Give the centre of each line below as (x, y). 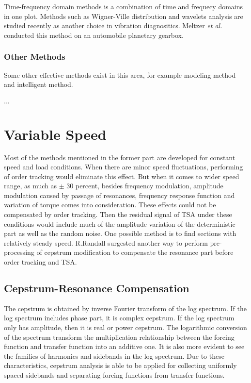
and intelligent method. (39, 84)
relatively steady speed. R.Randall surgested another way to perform (106, 242)
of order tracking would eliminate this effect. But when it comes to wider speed (122, 176)
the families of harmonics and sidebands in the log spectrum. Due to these (114, 356)
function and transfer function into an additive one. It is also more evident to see (124, 346)
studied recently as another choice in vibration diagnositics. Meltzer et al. (113, 25)
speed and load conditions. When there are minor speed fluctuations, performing (124, 167)
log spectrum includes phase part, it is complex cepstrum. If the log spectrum (119, 318)
